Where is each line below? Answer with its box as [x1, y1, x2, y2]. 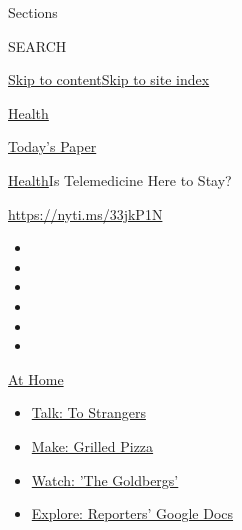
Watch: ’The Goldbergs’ [31, 469, 179, 490]
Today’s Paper [8, 136, 97, 157]
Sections [8, 2, 58, 22]
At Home [8, 368, 64, 389]
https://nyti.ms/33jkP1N [8, 203, 163, 224]
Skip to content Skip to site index [8, 69, 210, 90]
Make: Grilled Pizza [31, 435, 154, 456]
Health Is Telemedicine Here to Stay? [8, 169, 232, 190]
